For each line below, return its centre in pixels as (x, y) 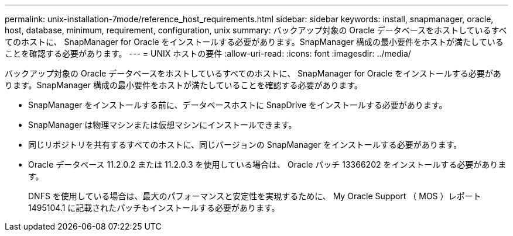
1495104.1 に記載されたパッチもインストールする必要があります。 (154, 208)
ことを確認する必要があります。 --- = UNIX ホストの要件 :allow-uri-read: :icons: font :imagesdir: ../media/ (208, 53)
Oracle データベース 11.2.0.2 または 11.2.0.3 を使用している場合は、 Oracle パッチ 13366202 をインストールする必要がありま (267, 164)
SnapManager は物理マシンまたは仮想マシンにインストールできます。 (163, 125)
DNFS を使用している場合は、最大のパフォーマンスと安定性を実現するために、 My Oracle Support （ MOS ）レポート (255, 196)
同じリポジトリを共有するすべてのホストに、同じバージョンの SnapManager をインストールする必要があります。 (245, 145)
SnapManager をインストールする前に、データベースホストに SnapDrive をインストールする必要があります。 (238, 105)
